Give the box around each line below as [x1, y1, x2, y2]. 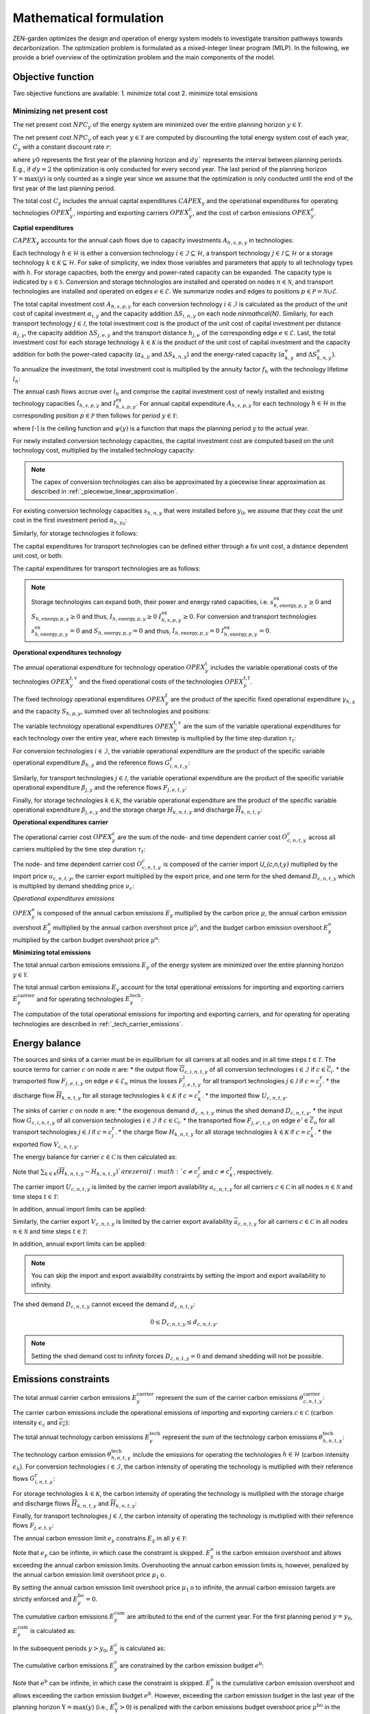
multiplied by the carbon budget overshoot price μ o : [12, 934, 160, 944]
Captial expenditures [12, 224, 74, 232]
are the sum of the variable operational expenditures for [182, 722, 341, 730]
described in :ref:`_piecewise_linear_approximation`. [31, 487, 178, 496]
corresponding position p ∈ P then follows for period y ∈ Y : [12, 411, 178, 420]
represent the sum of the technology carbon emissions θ [162, 1433, 323, 1441]
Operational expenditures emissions [12, 895, 115, 903]
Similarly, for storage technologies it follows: [12, 529, 138, 538]
